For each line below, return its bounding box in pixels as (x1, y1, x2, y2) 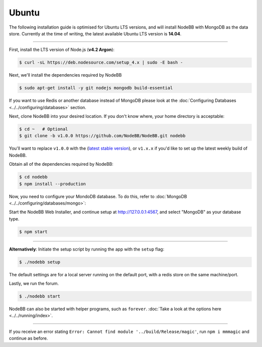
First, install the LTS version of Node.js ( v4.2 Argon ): (9, 47, 115, 53)
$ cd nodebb (19, 174, 48, 180)
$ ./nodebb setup (19, 259, 61, 265)
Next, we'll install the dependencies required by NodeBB (9, 72, 122, 78)
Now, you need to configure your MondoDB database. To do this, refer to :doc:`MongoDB (9, 193, 187, 199)
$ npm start (19, 229, 48, 235)
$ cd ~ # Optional (19, 126, 68, 132)
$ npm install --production (19, 181, 86, 187)
